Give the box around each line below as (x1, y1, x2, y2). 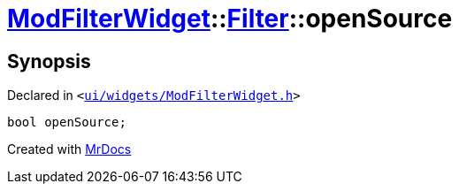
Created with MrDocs (7, 141, 132, 157)
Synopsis (7, 50, 91, 73)
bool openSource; (7, 115, 126, 130)
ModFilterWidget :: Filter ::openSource (7, 4, 453, 34)
